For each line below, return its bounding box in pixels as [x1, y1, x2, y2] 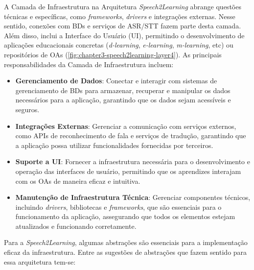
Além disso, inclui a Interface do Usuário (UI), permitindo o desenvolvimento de [4, 30, 245, 40]
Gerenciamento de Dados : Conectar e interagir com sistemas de [15, 75, 217, 86]
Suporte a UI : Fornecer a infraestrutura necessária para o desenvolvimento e [15, 156, 250, 167]
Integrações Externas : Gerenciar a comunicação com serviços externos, [15, 121, 236, 131]
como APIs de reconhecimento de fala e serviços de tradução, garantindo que [15, 130, 246, 141]
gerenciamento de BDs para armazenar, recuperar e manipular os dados [15, 85, 231, 95]
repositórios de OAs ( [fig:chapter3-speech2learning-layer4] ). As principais [4, 49, 222, 59]
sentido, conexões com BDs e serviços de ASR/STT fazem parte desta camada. [4, 21, 241, 31]
